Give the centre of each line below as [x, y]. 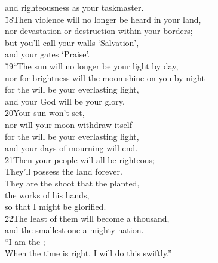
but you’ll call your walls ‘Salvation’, [72, 42]
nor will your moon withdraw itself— [73, 124]
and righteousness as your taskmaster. [74, 7]
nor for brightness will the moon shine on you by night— [109, 77]
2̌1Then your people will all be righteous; [80, 159]
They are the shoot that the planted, [72, 183]
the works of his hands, [47, 195]
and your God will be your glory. [65, 101]
